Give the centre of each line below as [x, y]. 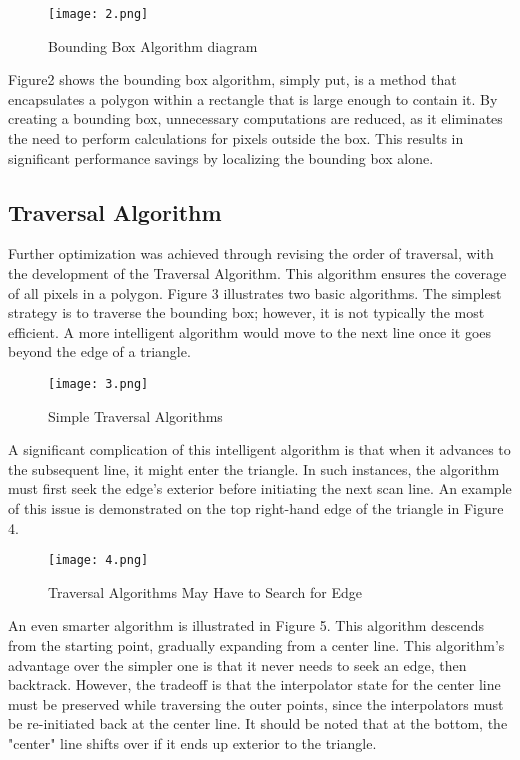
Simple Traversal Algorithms [135, 415]
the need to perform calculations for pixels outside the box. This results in [236, 138]
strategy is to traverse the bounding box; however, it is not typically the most [246, 312]
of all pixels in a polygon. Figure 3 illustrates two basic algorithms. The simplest [255, 292]
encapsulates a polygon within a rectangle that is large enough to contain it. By [253, 98]
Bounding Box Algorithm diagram [153, 45]
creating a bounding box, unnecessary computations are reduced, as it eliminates [255, 118]
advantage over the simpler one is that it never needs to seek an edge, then [237, 664]
